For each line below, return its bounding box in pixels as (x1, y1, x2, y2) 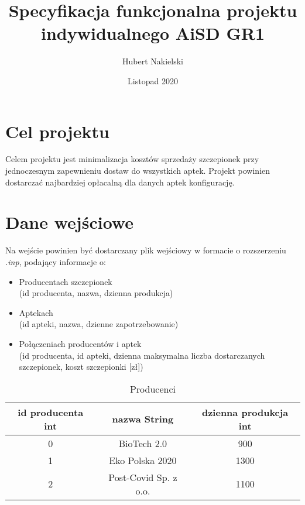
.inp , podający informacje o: (5, 255, 106, 267)
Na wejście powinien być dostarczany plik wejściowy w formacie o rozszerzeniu (5, 244, 286, 256)
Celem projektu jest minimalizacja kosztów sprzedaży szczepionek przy (5, 153, 259, 165)
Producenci (129, 382, 176, 396)
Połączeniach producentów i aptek (19, 337, 142, 349)
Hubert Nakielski (122, 55, 183, 67)
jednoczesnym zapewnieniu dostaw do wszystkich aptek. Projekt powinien (5, 164, 270, 177)
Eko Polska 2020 (109, 453, 177, 467)
